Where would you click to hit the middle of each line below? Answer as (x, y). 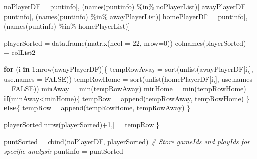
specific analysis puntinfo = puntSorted (64, 151)
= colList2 (20, 52)
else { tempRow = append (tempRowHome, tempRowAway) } (97, 108)
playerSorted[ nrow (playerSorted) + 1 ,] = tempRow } (82, 124)
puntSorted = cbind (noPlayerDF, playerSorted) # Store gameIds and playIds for (127, 141)
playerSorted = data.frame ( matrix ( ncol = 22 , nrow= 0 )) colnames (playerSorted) (125, 42)
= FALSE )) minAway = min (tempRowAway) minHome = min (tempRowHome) (125, 88)
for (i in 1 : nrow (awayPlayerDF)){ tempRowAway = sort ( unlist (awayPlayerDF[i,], (128, 69)
